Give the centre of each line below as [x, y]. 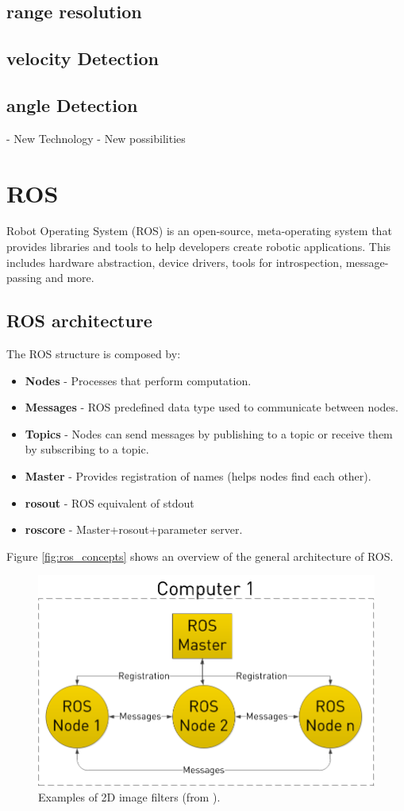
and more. [70, 278]
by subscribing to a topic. [87, 449]
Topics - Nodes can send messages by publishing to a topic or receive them [209, 433]
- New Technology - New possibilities [96, 138]
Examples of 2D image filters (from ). [129, 797]
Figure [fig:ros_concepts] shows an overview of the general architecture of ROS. [200, 556]
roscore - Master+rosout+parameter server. [134, 529]
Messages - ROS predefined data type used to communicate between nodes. [212, 407]
